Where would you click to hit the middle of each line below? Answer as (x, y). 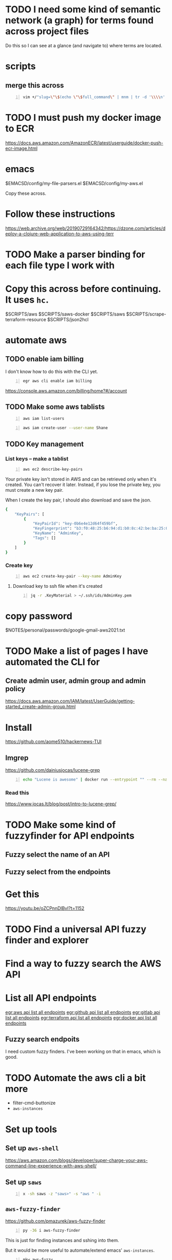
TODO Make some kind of (61, 824)
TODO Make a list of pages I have (77, 651)
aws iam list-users (44, 419)
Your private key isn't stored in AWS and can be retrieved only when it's (81, 479)
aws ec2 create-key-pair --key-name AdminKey (72, 576)
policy (15, 689)
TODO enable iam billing (45, 359)
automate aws (36, 340)
